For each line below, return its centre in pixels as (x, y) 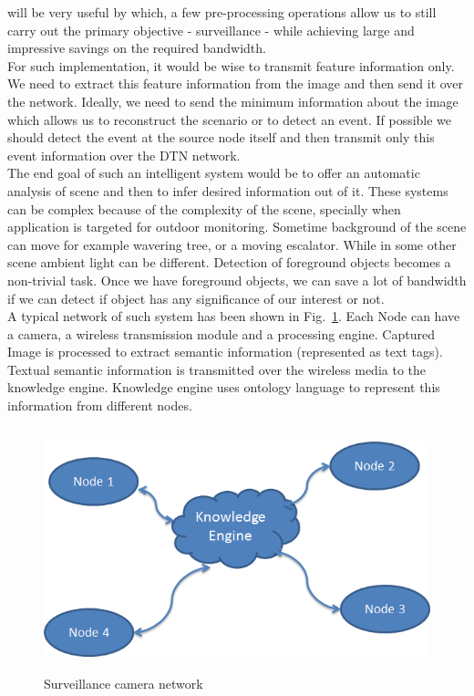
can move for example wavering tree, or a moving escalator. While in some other (232, 244)
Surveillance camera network (124, 683)
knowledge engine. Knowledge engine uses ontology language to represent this (224, 387)
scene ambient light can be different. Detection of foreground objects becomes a (229, 262)
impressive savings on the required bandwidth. (137, 48)
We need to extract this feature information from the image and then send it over (236, 83)
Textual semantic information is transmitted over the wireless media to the (217, 369)
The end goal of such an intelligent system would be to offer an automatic (214, 173)
